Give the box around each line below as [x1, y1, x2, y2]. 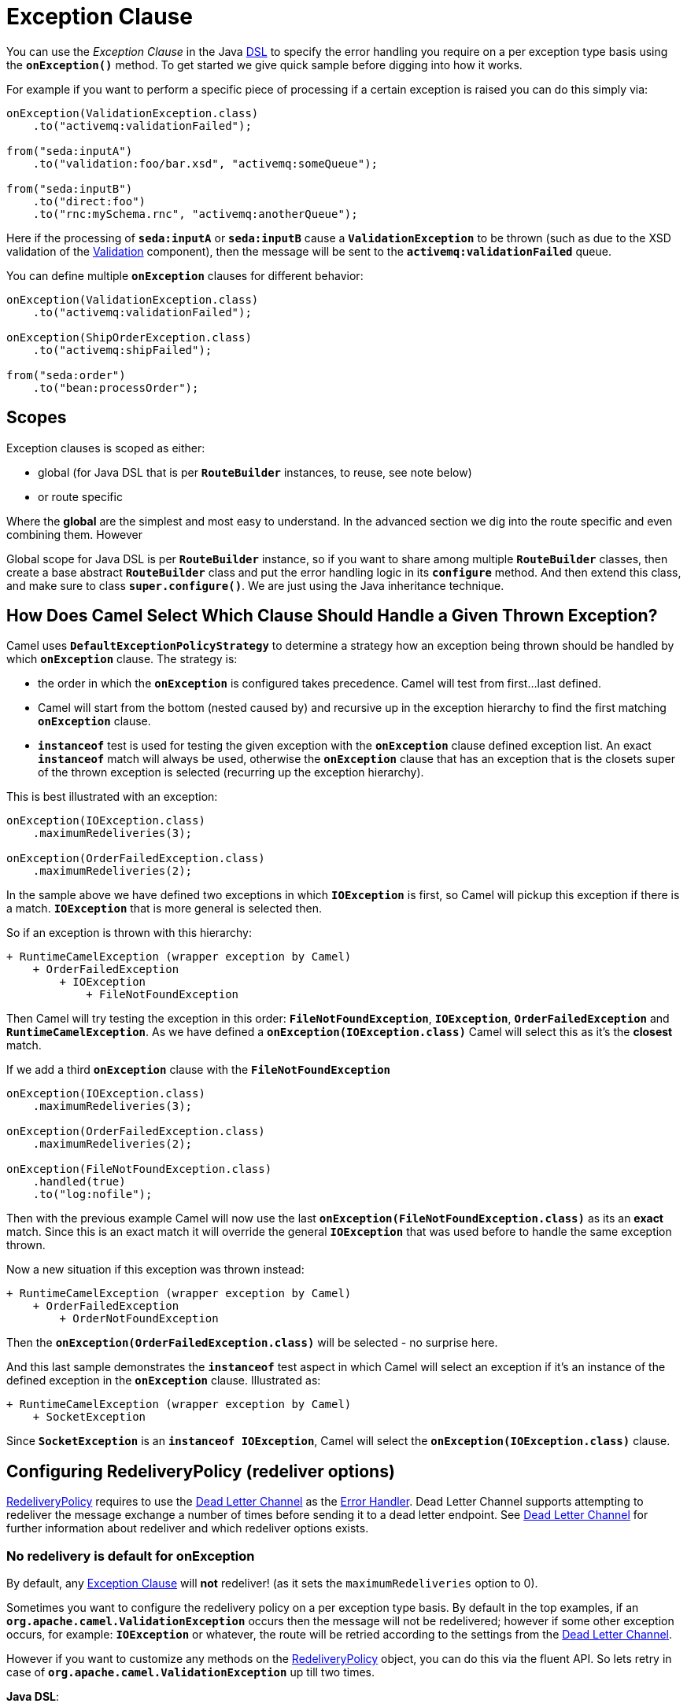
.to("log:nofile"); [32, 1188, 153, 1201]
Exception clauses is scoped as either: [6, 441, 205, 455]
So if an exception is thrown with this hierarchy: [6, 926, 252, 940]
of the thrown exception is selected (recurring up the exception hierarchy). [38, 765, 424, 780]
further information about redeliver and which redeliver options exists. [6, 1521, 369, 1536]
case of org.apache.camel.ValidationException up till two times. [6, 1665, 375, 1679]
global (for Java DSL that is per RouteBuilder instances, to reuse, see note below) [38, 465, 472, 479]
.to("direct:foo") [32, 194, 146, 208]
